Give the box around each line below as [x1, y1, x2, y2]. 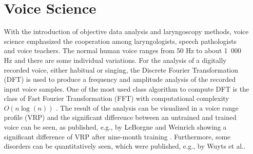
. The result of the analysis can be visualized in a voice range [56, 102, 239, 113]
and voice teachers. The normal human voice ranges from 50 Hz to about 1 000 [4, 45, 241, 56]
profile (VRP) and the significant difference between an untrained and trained [4, 112, 237, 122]
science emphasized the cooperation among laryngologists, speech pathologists [4, 36, 236, 46]
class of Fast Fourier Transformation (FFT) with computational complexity [4, 93, 229, 103]
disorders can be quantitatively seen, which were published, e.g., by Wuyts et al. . [4, 141, 246, 151]
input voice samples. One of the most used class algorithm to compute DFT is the [4, 83, 249, 94]
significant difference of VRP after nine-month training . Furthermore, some [4, 131, 231, 141]
